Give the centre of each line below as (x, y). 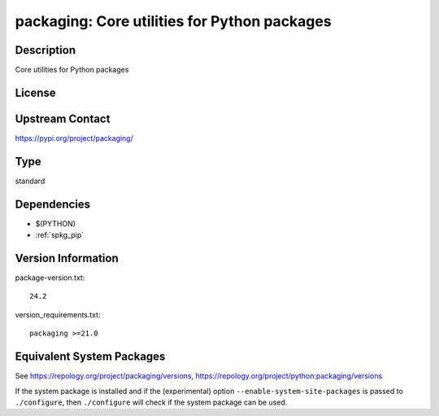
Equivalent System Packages (90, 357)
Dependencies (53, 204)
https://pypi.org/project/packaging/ (74, 138)
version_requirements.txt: (58, 314)
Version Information (67, 258)
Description (46, 50)
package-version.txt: (50, 278)
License (35, 92)
